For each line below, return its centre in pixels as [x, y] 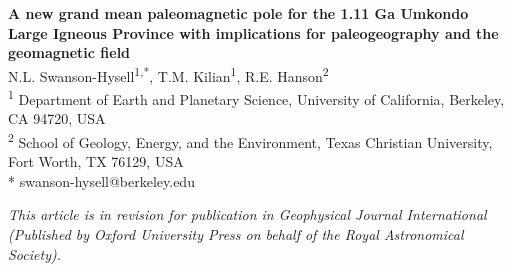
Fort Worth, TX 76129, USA [96, 161]
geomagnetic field [69, 52]
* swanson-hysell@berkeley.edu [101, 180]
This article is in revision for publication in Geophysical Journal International [247, 214]
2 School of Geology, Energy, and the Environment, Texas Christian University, [250, 140]
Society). [34, 253]
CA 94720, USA [57, 118]
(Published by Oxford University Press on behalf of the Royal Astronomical [236, 233]
